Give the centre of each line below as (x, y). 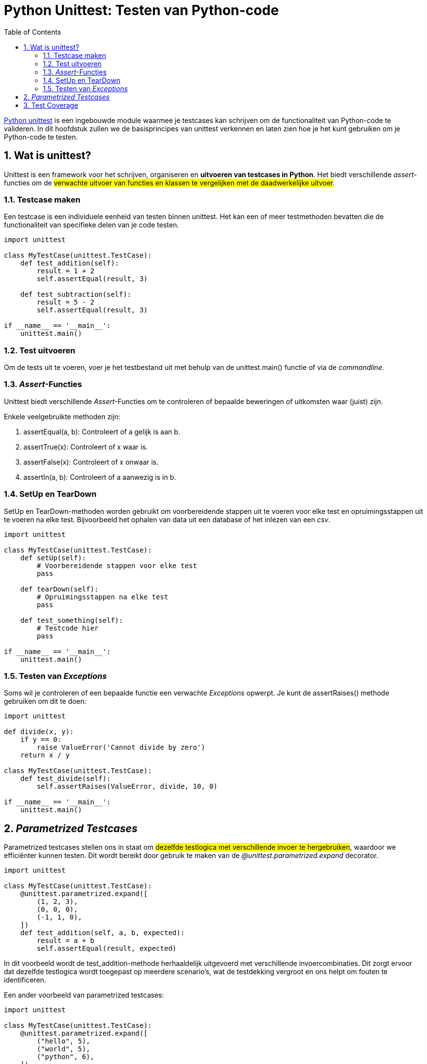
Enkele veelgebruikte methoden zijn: (62, 416)
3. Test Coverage (51, 105)
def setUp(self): (53, 558)
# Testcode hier (68, 628)
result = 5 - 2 (66, 302)
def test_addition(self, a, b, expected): (102, 933)
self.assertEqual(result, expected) (107, 949)
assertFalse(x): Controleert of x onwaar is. (91, 462)
